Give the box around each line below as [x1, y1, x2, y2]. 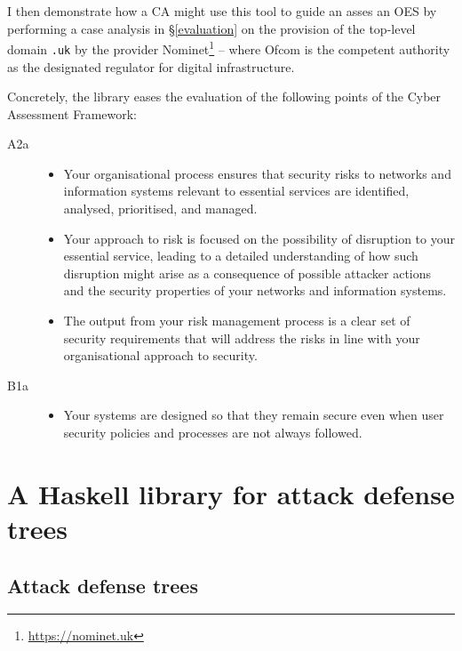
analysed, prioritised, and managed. [63, 199, 258, 218]
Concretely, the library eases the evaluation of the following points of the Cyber [7, 87, 442, 106]
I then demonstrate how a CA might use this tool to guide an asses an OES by [7, 2, 437, 20]
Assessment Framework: [7, 104, 137, 123]
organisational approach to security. [63, 346, 258, 365]
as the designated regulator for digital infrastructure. [7, 57, 295, 76]
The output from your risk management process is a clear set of [63, 311, 410, 330]
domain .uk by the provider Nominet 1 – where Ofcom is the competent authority [7, 37, 450, 58]
